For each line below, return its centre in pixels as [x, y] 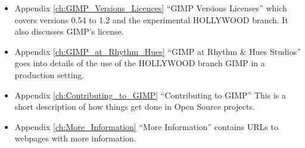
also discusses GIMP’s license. [69, 31]
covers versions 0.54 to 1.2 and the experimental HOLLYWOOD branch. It [151, 19]
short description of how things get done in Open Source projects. [135, 107]
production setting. [49, 74]
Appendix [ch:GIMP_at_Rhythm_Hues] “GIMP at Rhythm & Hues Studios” [158, 51]
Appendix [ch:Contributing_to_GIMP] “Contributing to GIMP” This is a [150, 95]
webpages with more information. [75, 138]
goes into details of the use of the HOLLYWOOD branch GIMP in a [140, 63]
